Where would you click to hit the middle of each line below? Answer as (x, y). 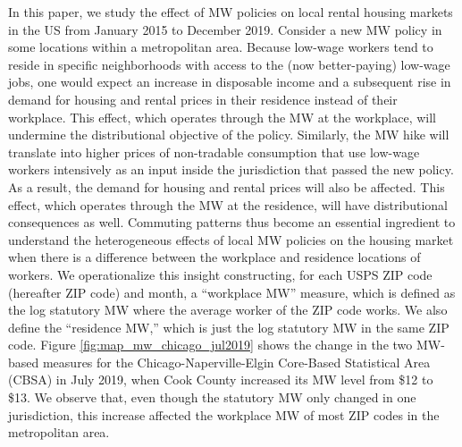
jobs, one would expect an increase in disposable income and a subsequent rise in (230, 82)
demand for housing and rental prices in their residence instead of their (203, 99)
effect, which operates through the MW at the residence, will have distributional (228, 204)
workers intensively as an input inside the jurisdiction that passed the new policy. (231, 169)
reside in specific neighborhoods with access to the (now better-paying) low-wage (229, 64)
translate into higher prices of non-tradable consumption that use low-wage (214, 152)
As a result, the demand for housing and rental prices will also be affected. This (227, 186)
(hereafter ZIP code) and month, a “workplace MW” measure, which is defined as (232, 292)
